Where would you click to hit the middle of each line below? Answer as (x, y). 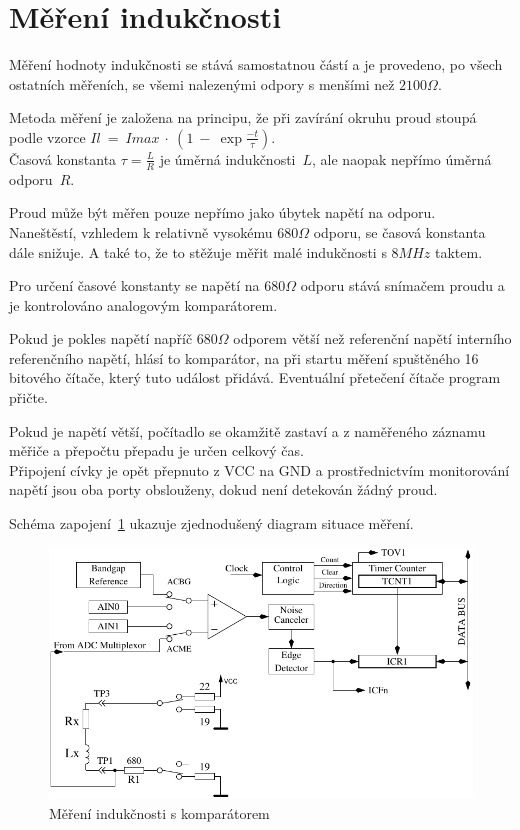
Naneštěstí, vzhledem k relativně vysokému (141, 231)
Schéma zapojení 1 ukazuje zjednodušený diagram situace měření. (211, 523)
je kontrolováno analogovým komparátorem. (143, 304)
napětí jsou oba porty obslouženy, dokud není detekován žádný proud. (223, 489)
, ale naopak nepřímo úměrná (402, 158)
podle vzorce (47, 136)
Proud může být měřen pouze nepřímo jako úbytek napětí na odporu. (222, 212)
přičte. (28, 397)
